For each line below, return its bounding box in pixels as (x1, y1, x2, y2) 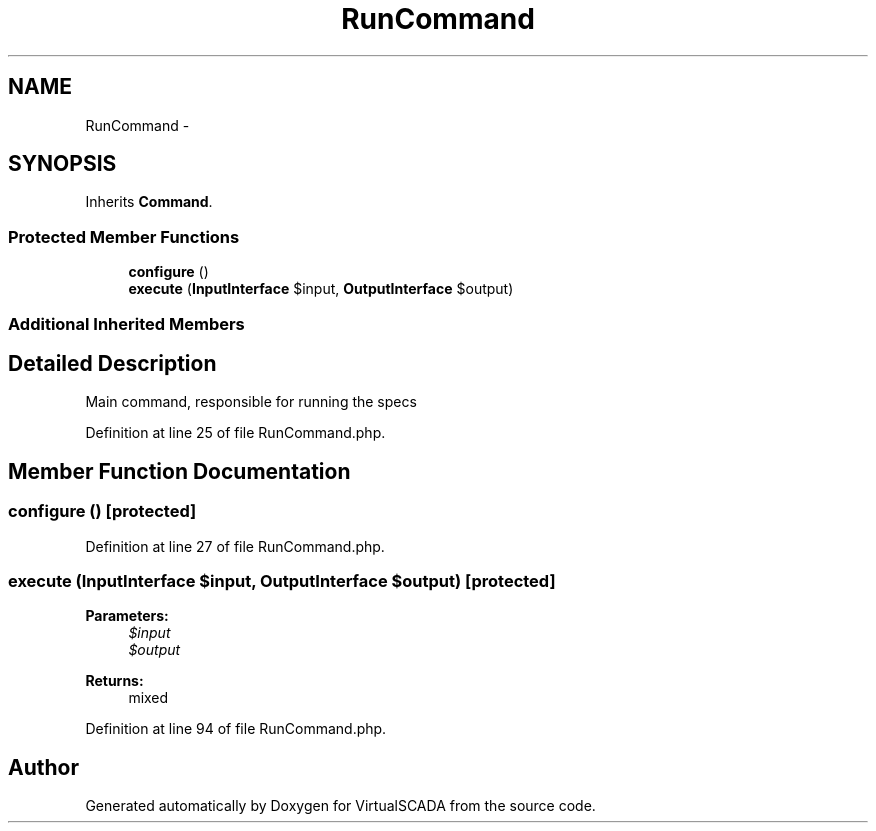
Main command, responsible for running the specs (85, 393, 417, 411)
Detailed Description (8, 350, 217, 376)
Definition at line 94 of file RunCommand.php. (85, 720, 387, 738)
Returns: (85, 672, 144, 690)
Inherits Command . (85, 193, 213, 211)
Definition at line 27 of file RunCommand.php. (85, 537, 385, 555)
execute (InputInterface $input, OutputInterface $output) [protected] (8, 571, 556, 591)
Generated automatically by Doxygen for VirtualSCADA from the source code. (85, 797, 596, 815)
